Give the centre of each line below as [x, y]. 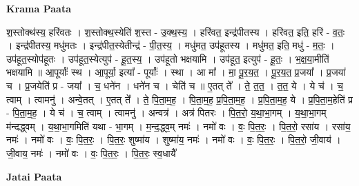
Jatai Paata [34, 176]
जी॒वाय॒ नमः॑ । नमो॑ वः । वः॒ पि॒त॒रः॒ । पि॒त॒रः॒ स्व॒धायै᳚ [91, 153]
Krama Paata [39, 8]
